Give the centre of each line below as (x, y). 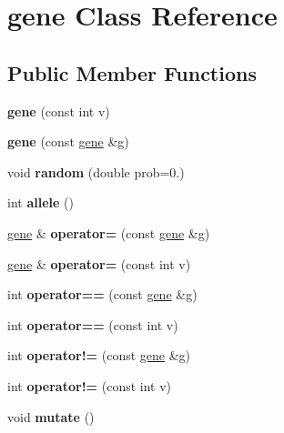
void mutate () (51, 416)
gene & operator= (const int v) (99, 263)
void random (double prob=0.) (96, 171)
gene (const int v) (59, 111)
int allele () (41, 202)
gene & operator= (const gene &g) (109, 232)
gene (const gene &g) (68, 141)
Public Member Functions (132, 72)
